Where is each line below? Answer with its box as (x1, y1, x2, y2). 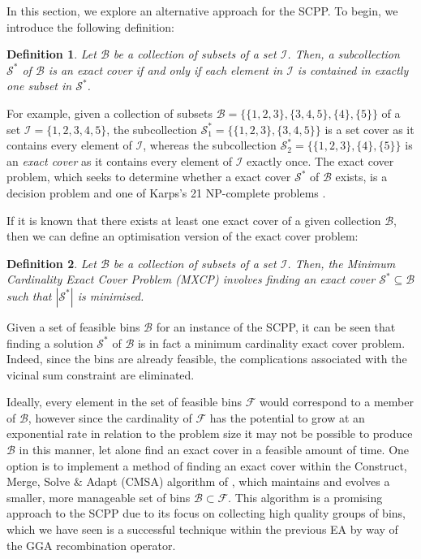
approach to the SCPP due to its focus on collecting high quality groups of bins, (6, 505, 406, 522)
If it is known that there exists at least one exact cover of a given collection (6, 211, 381, 228)
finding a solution (6, 334, 93, 351)
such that (6, 287, 52, 304)
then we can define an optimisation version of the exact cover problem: (6, 227, 359, 245)
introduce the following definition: (6, 18, 174, 35)
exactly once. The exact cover (247, 152, 394, 169)
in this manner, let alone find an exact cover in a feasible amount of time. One (19, 441, 410, 458)
